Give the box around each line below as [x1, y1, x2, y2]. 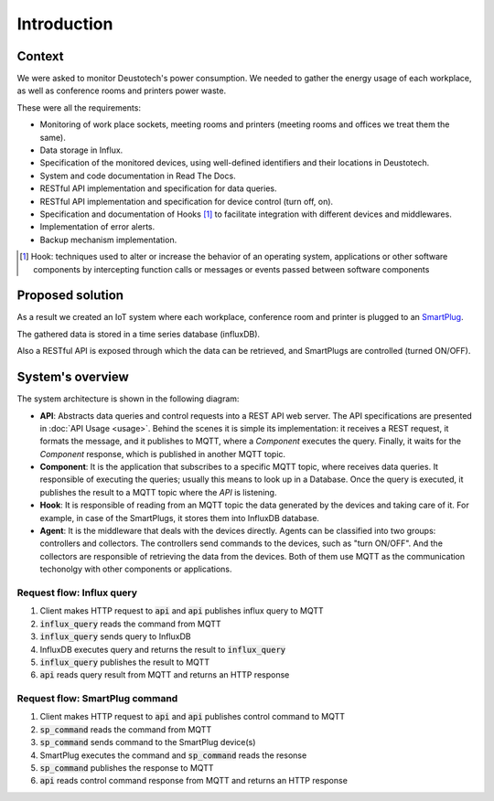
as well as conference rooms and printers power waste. [16, 85, 227, 96]
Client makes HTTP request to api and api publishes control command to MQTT [39, 711, 346, 722]
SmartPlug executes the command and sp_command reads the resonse [39, 750, 307, 761]
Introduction [16, 14, 113, 34]
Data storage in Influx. [39, 144, 123, 155]
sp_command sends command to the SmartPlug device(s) [39, 737, 256, 748]
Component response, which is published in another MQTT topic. [39, 448, 286, 459]
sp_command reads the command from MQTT [39, 723, 212, 735]
